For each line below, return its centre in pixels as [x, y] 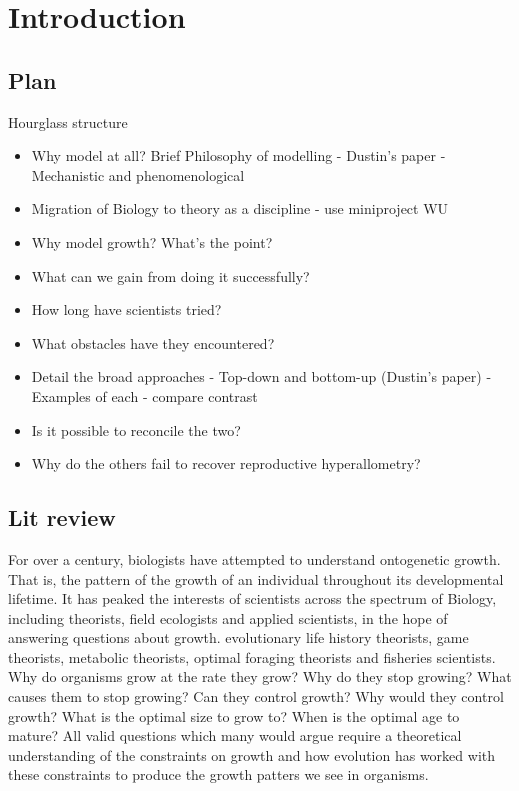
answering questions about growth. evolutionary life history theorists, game [238, 637]
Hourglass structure [68, 121]
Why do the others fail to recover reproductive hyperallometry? [226, 463]
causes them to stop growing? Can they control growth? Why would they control [256, 696]
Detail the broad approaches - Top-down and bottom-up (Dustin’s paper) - [261, 376]
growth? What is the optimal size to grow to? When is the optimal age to [234, 715]
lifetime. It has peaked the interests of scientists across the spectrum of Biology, [252, 598]
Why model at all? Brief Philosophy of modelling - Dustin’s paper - [238, 155]
